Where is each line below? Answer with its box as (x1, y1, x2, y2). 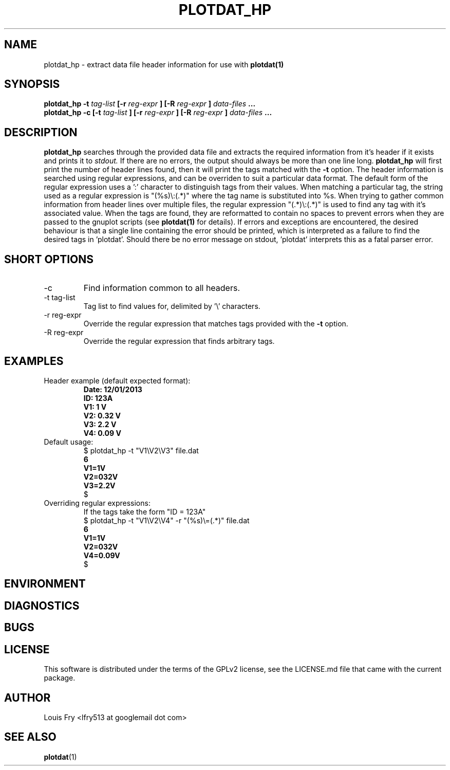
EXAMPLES (4, 354, 64, 368)
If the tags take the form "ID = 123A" (83, 507, 206, 516)
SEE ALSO (4, 730, 57, 744)
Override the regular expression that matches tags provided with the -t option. (83, 319, 348, 328)
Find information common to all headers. (83, 283, 240, 294)
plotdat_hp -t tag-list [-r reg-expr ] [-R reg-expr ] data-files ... (44, 99, 256, 108)
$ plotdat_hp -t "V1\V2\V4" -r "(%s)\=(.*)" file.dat (83, 516, 250, 525)
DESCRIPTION (4, 125, 78, 139)
